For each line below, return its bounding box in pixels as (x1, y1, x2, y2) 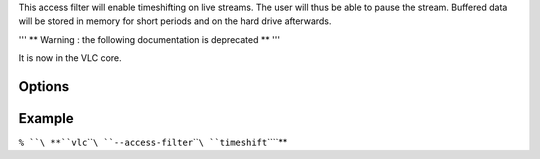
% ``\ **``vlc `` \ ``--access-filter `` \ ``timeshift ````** (18, 136, 288, 149)
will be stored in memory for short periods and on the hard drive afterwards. (18, 15, 332, 27)
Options (18, 78, 70, 95)
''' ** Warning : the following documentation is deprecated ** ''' (18, 33, 280, 45)
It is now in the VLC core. (18, 52, 122, 64)
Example (18, 110, 74, 127)
